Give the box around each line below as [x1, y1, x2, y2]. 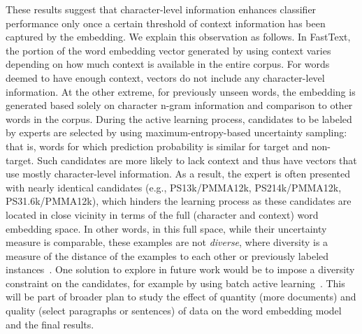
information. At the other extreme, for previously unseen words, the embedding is [6, 84, 356, 99]
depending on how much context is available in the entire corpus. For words [6, 57, 330, 71]
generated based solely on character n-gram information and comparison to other [6, 98, 353, 112]
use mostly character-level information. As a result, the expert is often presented [6, 166, 350, 181]
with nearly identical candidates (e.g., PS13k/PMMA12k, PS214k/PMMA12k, [6, 180, 342, 194]
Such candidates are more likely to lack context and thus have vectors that [37, 152, 357, 167]
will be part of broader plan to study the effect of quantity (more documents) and [6, 289, 356, 304]
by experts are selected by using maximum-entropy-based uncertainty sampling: [6, 125, 347, 140]
